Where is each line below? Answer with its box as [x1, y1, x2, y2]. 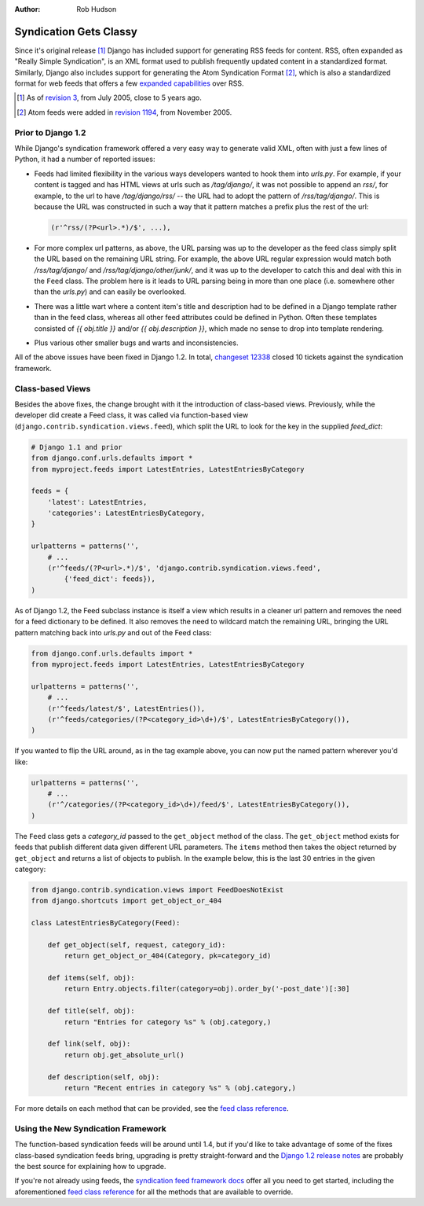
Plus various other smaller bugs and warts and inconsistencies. [34, 338, 239, 347]
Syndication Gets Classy [14, 24, 137, 39]
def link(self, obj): [47, 1039, 131, 1049]
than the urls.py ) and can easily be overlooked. [34, 287, 187, 296]
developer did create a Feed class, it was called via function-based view [14, 410, 249, 420]
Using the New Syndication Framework [14, 1123, 166, 1134]
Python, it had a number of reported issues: [14, 154, 155, 164]
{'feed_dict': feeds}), [64, 575, 156, 583]
